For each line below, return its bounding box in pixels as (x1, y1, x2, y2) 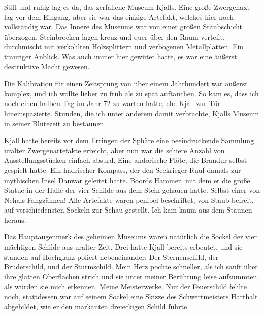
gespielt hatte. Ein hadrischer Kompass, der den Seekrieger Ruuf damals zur (4, 164, 241, 175)
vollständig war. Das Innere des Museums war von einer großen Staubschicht (4, 21, 243, 32)
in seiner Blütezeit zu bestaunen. (4, 118, 106, 128)
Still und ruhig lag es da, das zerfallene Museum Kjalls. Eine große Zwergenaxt (4, 2, 250, 12)
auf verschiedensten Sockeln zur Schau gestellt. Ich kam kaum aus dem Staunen (4, 204, 252, 215)
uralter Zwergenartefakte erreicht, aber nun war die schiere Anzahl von (4, 145, 225, 155)
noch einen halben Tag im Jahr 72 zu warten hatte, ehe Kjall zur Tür (4, 98, 221, 109)
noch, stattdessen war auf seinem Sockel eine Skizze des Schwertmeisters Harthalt (4, 291, 258, 302)
